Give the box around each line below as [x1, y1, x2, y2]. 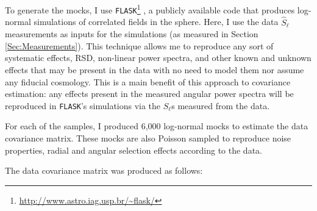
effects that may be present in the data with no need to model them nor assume [5, 63, 304, 76]
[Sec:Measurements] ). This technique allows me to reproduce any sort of [5, 39, 274, 52]
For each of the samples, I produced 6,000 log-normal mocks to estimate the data [5, 120, 308, 132]
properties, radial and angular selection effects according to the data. [5, 143, 262, 156]
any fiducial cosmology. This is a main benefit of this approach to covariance [5, 75, 291, 88]
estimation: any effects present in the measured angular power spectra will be [5, 87, 294, 100]
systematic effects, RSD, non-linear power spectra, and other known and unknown [5, 51, 312, 64]
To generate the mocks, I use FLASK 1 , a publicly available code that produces [5, 2, 295, 16]
